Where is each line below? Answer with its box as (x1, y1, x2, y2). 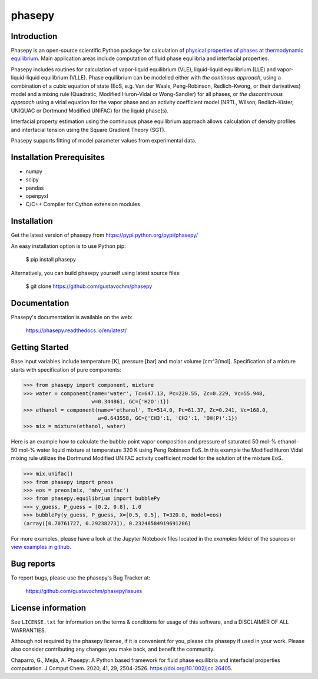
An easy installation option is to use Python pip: (11, 242, 126, 250)
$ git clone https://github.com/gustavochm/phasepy (25, 283, 153, 290)
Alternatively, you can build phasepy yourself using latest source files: (11, 269, 181, 276)
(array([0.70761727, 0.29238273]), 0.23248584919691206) (23, 520, 191, 526)
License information (11, 603, 87, 613)
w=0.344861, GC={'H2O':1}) (91, 398, 170, 405)
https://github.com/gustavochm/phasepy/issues (25, 588, 143, 595)
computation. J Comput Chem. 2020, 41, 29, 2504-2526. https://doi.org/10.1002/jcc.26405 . (11, 665, 233, 672)
